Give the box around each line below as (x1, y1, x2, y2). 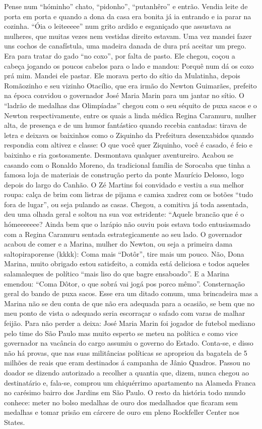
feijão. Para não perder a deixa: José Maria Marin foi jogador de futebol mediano (4, 318, 255, 328)
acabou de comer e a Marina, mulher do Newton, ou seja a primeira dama (4, 239, 233, 249)
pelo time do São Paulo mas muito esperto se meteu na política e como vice (4, 327, 238, 338)
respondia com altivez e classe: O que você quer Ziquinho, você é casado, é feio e (4, 139, 253, 150)
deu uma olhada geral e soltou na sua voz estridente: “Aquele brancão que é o (4, 209, 244, 219)
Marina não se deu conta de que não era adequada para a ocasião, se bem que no (4, 298, 254, 308)
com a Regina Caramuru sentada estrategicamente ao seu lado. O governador (4, 228, 242, 239)
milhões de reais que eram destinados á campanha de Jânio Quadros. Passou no (4, 357, 250, 368)
